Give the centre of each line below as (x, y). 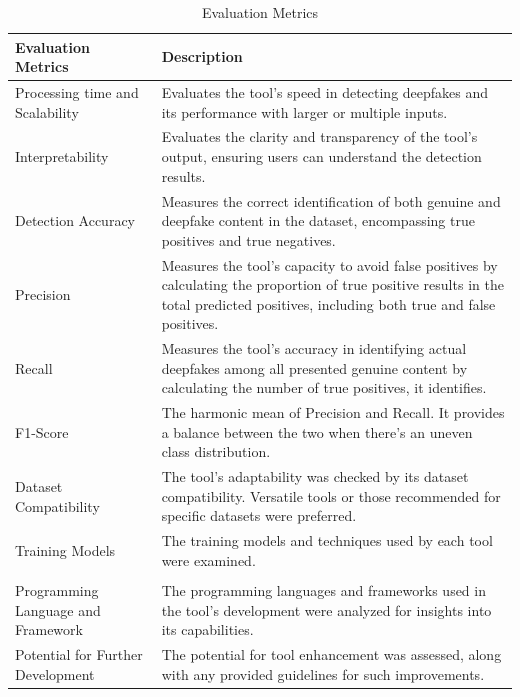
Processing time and (77, 92)
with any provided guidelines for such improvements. (323, 673)
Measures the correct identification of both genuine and (331, 200)
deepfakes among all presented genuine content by (314, 367)
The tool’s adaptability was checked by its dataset (315, 476)
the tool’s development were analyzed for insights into (326, 609)
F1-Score (42, 431)
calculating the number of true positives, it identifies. (324, 387)
